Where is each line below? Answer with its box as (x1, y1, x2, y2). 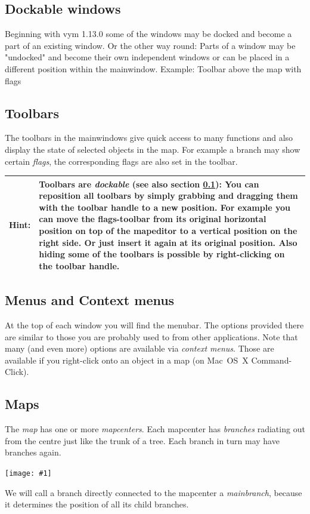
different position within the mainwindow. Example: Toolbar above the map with (5, 62, 302, 75)
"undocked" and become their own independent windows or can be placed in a (5, 51, 290, 63)
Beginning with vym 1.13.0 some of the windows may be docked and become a (5, 27, 292, 40)
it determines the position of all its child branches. (5, 498, 189, 510)
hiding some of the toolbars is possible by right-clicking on (39, 248, 285, 260)
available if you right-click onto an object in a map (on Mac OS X (5, 353, 249, 366)
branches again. (5, 446, 61, 458)
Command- (251, 353, 292, 366)
